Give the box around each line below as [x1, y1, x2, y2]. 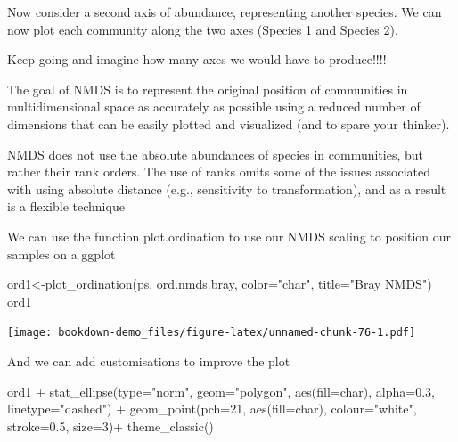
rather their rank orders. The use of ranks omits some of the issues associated [7, 162, 431, 181]
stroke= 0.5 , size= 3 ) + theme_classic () [7, 416, 214, 435]
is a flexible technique [7, 197, 125, 216]
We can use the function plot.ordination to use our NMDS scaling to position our [7, 226, 452, 245]
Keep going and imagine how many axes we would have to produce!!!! [7, 50, 387, 69]
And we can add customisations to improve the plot [7, 351, 290, 370]
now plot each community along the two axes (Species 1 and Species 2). [7, 20, 398, 38]
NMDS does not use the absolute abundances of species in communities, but [7, 144, 423, 163]
